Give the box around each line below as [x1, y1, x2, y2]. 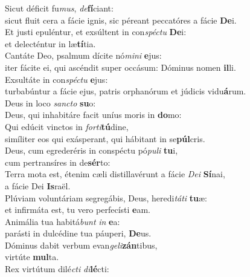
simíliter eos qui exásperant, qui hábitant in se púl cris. [5, 132, 205, 145]
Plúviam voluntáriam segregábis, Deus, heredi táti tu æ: [5, 191, 208, 204]
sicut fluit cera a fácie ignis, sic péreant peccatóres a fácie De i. [5, 13, 237, 26]
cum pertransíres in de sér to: [5, 155, 111, 168]
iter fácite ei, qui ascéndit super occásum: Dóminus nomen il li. [5, 60, 236, 73]
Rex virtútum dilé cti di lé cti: [5, 262, 109, 275]
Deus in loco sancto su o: [5, 96, 96, 109]
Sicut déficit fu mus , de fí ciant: [5, 2, 114, 14]
